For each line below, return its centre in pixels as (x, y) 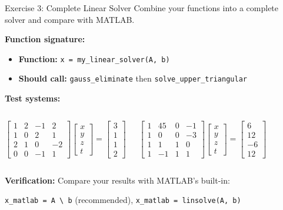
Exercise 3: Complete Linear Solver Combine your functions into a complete (142, 8)
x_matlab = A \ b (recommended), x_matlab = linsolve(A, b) (123, 200)
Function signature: (45, 39)
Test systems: (33, 98)
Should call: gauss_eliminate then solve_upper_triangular (133, 78)
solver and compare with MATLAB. (70, 19)
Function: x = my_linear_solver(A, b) (94, 58)
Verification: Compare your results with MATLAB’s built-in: (117, 180)
